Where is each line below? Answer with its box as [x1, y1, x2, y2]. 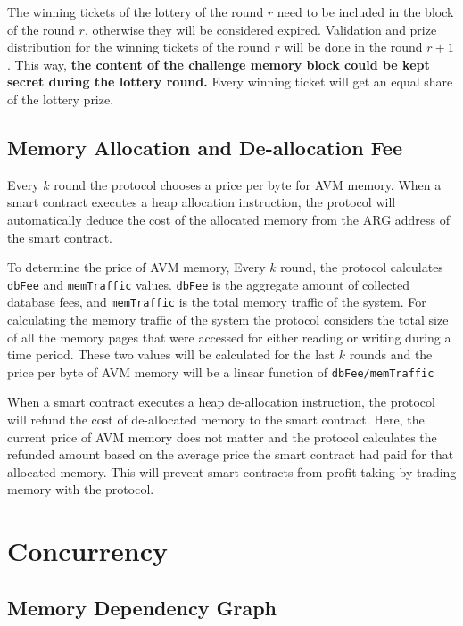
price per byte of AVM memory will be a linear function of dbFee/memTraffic [7, 362, 434, 381]
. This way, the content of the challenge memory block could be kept [7, 54, 430, 73]
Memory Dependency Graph [7, 593, 277, 621]
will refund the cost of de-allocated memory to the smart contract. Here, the [7, 410, 425, 429]
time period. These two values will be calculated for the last [7, 345, 335, 364]
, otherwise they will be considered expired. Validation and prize [84, 20, 437, 38]
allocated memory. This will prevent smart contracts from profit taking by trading [7, 462, 457, 481]
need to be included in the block [277, 3, 454, 21]
